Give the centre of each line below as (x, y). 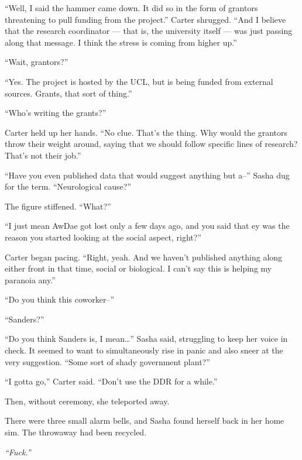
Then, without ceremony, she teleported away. (87, 401)
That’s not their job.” (43, 155)
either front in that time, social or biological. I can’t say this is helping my (138, 268)
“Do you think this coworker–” (60, 299)
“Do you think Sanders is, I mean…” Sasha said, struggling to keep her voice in (146, 339)
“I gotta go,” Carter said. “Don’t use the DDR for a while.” (111, 381)
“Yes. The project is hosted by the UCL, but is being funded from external (139, 81)
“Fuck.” (18, 452)
